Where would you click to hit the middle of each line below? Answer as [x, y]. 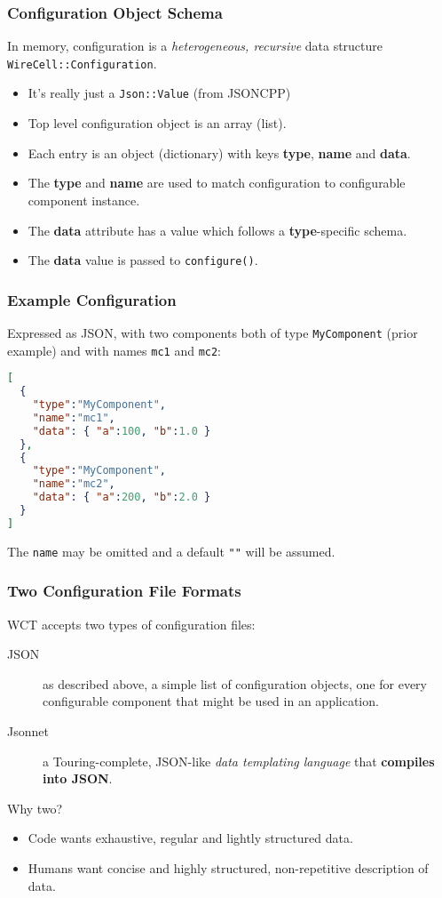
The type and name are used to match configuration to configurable [217, 183]
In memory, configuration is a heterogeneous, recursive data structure [195, 46]
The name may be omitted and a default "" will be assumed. [171, 551]
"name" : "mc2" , [74, 484]
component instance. [84, 200]
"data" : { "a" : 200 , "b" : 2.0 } [122, 497]
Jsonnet [28, 731]
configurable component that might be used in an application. [211, 701]
